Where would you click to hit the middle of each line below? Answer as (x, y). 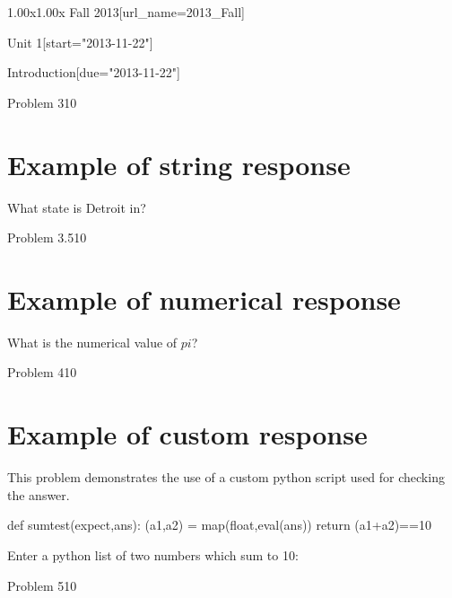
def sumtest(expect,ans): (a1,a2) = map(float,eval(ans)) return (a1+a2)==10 (219, 525)
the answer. (39, 494)
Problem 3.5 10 (47, 237)
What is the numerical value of (92, 342)
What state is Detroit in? (77, 207)
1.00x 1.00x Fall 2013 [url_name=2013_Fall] (126, 12)
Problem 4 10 (42, 372)
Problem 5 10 (42, 585)
